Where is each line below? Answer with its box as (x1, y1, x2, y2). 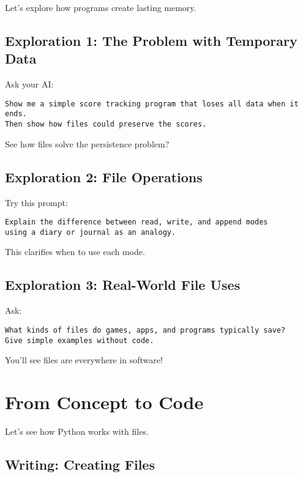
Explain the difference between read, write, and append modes (5, 218, 268, 227)
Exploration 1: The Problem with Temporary (5, 31, 297, 50)
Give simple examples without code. (5, 336, 154, 345)
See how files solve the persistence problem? (5, 137, 170, 150)
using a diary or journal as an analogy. (5, 227, 176, 237)
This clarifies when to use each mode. (5, 245, 145, 258)
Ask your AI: (5, 78, 54, 91)
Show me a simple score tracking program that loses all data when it (5, 99, 299, 108)
